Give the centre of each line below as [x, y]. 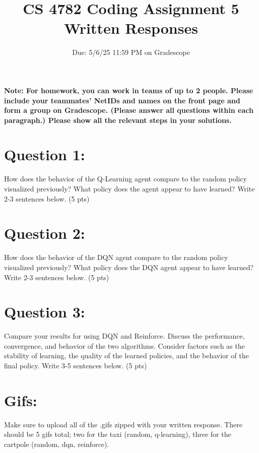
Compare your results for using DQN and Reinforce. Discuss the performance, [124, 336]
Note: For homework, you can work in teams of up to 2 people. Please [129, 90]
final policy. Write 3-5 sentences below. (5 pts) [76, 365]
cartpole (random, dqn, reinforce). [57, 444]
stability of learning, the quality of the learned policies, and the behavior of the [126, 355]
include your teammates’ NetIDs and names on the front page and [122, 100]
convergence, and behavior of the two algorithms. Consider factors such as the [124, 345]
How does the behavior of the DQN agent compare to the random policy [116, 257]
